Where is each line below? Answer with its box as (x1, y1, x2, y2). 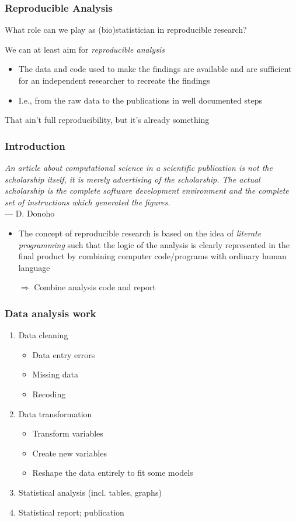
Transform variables (32, 427, 103, 439)
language (18, 261, 50, 273)
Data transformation (18, 407, 92, 420)
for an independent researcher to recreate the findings (18, 74, 210, 86)
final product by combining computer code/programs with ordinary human (18, 250, 287, 262)
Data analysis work (5, 305, 96, 320)
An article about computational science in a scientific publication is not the (5, 162, 273, 173)
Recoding (32, 387, 66, 400)
